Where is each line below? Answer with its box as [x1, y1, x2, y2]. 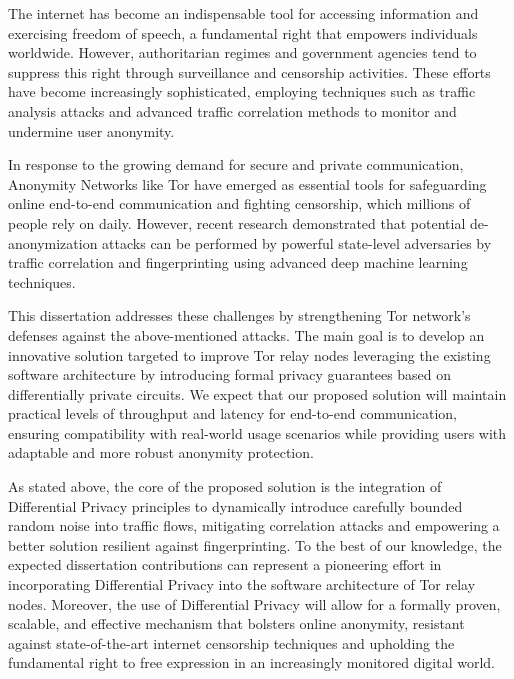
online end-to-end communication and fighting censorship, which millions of [8, 193, 471, 214]
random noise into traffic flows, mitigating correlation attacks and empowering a [8, 515, 500, 536]
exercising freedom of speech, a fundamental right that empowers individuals [8, 22, 478, 43]
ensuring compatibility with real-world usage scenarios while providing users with [8, 422, 507, 443]
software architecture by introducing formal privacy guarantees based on [8, 364, 452, 385]
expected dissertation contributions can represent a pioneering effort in [8, 554, 442, 575]
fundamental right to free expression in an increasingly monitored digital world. [8, 652, 496, 673]
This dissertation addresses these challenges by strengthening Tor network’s [8, 305, 471, 326]
